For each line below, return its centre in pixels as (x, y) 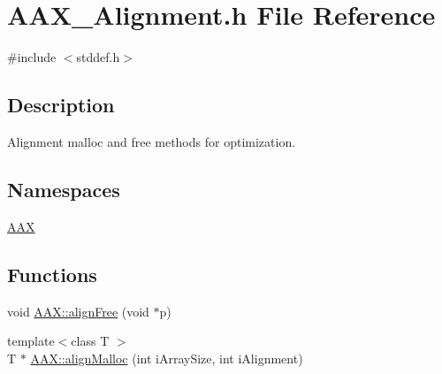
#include (32, 57)
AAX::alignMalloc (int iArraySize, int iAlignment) (167, 358)
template (31, 341)
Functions (52, 274)
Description (61, 105)
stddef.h (98, 57)
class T (90, 341)
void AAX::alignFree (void (78, 311)
